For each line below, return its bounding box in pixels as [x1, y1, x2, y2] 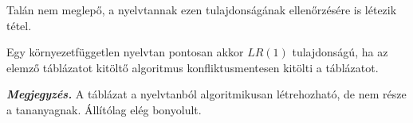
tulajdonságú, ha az [292, 44, 388, 60]
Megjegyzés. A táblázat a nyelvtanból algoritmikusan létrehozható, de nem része [6, 86, 407, 102]
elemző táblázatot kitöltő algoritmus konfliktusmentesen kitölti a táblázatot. [6, 59, 379, 75]
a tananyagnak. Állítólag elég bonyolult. [6, 101, 202, 117]
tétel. [6, 17, 32, 33]
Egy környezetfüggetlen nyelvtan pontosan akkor [6, 44, 244, 60]
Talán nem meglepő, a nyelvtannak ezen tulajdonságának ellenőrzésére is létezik [6, 2, 397, 17]
